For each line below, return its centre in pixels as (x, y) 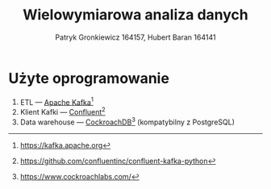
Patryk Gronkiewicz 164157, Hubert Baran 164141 (135, 37)
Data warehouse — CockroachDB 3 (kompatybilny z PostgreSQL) (127, 121)
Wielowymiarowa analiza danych (135, 15)
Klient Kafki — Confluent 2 (63, 111)
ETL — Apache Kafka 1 (57, 101)
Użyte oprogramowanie (89, 78)
